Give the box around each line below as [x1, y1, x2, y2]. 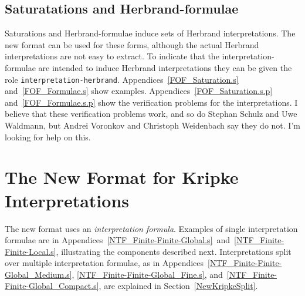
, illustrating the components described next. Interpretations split [56, 245, 292, 257]
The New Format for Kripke [5, 165, 239, 189]
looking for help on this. [5, 130, 91, 143]
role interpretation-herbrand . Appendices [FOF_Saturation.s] [5, 73, 239, 85]
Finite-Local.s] [5, 245, 56, 257]
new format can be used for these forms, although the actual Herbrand [5, 38, 259, 51]
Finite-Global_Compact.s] [5, 280, 99, 292]
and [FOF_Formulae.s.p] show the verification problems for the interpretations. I [5, 96, 298, 108]
